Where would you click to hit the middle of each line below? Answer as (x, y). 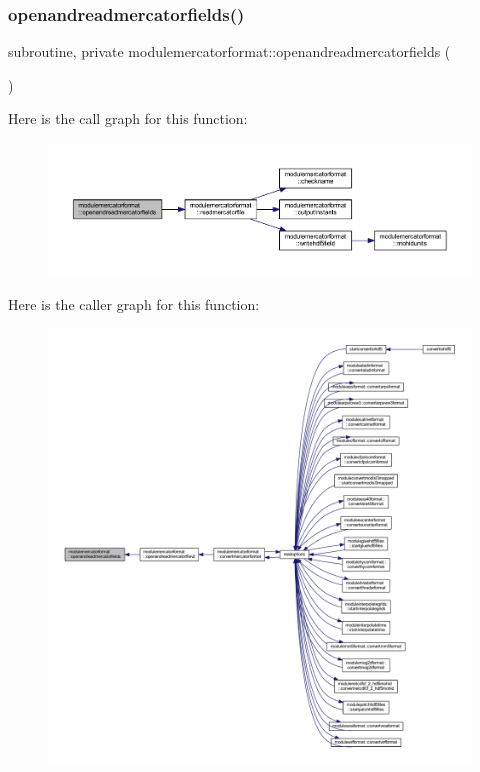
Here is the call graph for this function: (128, 118)
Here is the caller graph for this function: (134, 303)
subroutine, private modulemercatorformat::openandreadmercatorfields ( (229, 51)
